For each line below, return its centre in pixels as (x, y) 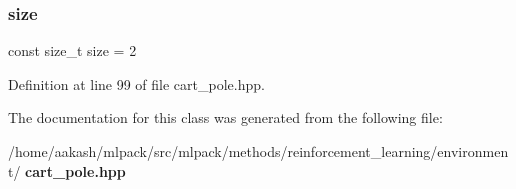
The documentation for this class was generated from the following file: (225, 117)
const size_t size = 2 (72, 50)
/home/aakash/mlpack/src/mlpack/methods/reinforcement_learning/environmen (258, 151)
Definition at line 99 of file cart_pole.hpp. (136, 83)
